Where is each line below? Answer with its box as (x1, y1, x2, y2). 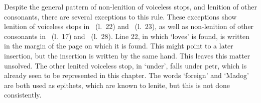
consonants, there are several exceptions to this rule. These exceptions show (4, 11, 237, 21)
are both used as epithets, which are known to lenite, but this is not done (4, 79, 230, 90)
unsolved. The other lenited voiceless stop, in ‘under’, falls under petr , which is (4, 60, 247, 70)
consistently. (4, 89, 42, 100)
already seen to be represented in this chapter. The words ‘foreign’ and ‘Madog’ (4, 70, 249, 80)
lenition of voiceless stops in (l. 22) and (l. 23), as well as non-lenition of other (4, 21, 254, 31)
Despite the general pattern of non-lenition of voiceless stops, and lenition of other (4, 1, 257, 11)
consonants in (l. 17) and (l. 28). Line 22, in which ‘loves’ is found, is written (4, 30, 250, 41)
